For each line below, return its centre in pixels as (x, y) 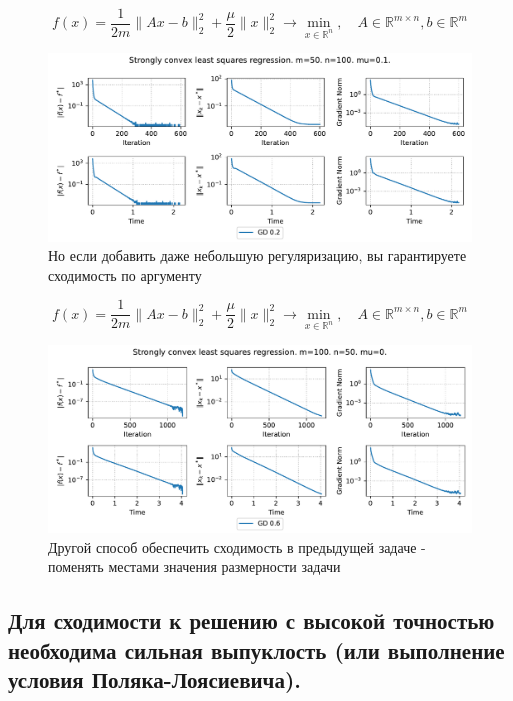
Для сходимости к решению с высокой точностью (251, 620)
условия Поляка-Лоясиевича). (155, 679)
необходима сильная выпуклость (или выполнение (256, 649)
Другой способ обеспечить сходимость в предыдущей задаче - (237, 546)
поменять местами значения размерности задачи (194, 566)
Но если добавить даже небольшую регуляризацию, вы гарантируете (257, 255)
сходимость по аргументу (125, 274)
